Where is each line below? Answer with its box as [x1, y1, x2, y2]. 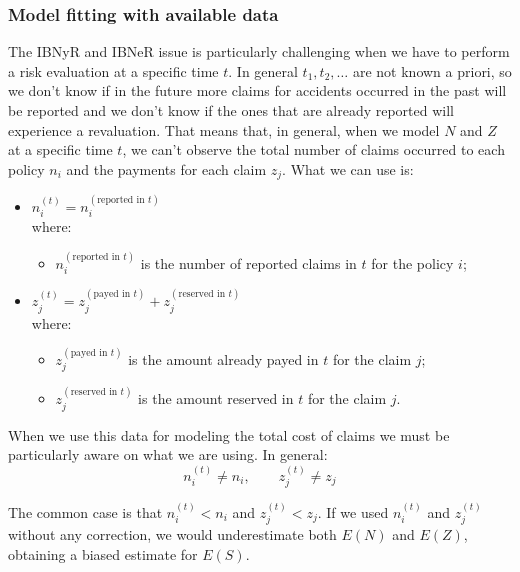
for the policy [371, 252, 454, 273]
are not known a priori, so [352, 60, 512, 81]
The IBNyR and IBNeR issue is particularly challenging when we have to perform [8, 41, 510, 62]
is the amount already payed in [128, 348, 319, 369]
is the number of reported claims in [140, 252, 357, 273]
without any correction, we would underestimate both [8, 524, 337, 545]
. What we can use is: [282, 158, 414, 179]
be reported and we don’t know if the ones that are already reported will [8, 100, 454, 120]
